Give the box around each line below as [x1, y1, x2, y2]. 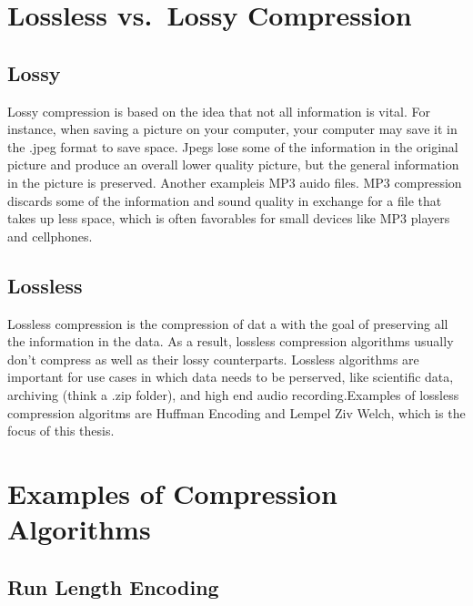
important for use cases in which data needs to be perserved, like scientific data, [7, 367, 454, 386]
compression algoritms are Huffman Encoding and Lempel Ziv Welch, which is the [7, 403, 466, 422]
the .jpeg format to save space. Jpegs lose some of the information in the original [7, 137, 458, 156]
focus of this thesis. [7, 421, 115, 440]
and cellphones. [7, 226, 93, 245]
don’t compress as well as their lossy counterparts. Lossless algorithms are [7, 349, 419, 368]
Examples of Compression [7, 474, 337, 511]
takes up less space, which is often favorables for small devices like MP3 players [7, 209, 450, 228]
